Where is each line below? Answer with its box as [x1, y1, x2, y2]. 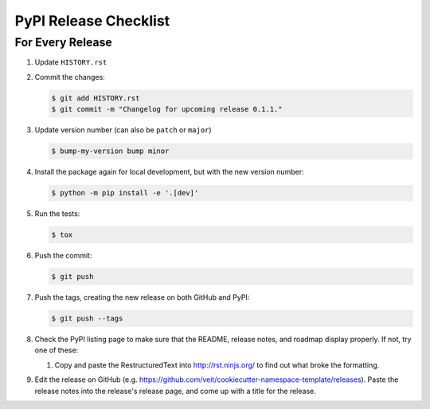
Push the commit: [34, 251, 92, 261]
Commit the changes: [34, 72, 105, 81]
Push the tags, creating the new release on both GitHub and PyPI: [34, 293, 250, 302]
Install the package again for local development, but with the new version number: [34, 167, 304, 177]
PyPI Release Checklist [14, 12, 170, 29]
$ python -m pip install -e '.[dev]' [51, 188, 199, 198]
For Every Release [14, 35, 113, 49]
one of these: [34, 345, 79, 355]
